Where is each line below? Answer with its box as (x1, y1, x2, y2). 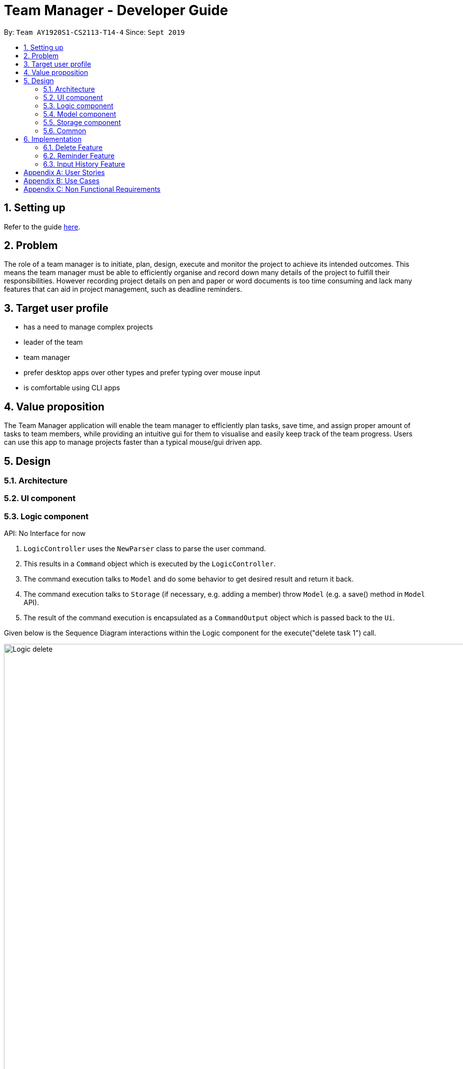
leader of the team (24, 338, 83, 347)
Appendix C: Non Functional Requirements (24, 184, 161, 193)
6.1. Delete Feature (43, 143, 103, 152)
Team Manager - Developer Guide (4, 2, 228, 19)
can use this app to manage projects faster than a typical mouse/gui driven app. (4, 438, 262, 447)
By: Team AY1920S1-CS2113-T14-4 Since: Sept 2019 (4, 27, 185, 36)
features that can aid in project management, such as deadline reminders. (4, 285, 242, 294)
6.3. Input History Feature (43, 159, 125, 168)
